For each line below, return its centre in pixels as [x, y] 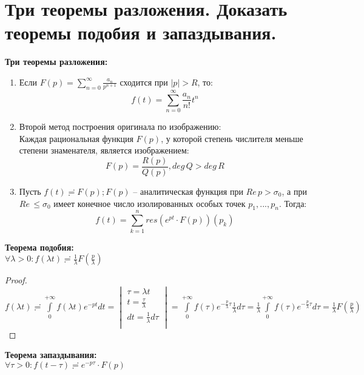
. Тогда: [293, 203]
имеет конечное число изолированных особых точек [150, 203]
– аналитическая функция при [188, 191]
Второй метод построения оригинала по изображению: [120, 127]
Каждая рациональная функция [76, 138]
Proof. [16, 280]
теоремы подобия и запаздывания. [141, 32]
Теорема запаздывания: [51, 355]
